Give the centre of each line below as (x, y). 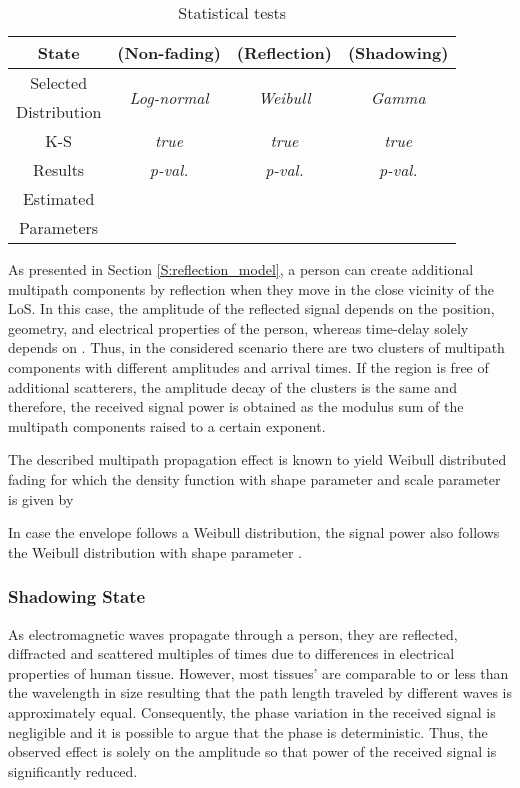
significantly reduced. (73, 770)
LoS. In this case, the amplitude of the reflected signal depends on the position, (251, 308)
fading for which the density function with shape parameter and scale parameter (254, 478)
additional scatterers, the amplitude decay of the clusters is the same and (232, 386)
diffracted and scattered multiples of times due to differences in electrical (231, 653)
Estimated (58, 198)
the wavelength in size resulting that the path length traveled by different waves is (260, 692)
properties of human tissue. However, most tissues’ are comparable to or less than (258, 672)
